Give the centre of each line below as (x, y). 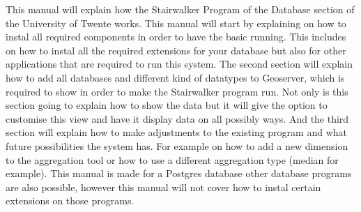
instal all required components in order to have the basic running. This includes (176, 37)
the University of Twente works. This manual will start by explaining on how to (176, 23)
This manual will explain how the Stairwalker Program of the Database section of (180, 9)
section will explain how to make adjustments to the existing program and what (176, 132)
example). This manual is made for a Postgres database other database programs (179, 173)
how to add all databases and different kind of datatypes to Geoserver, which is (175, 77)
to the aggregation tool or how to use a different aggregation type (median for (172, 159)
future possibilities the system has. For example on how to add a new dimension (177, 145)
